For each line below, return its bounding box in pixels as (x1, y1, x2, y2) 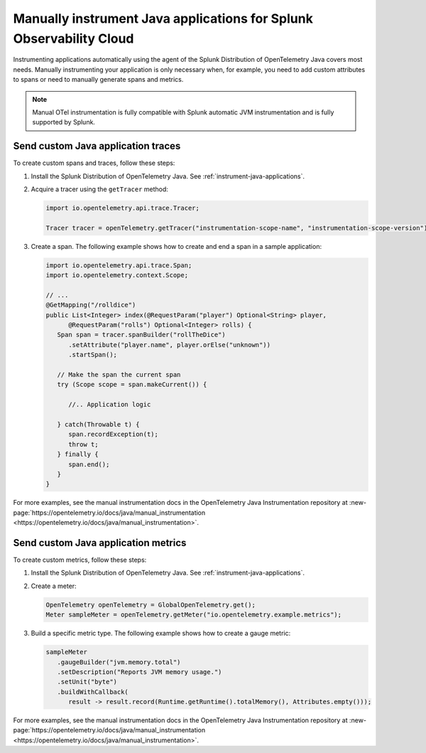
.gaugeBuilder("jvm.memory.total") (57, 658, 181, 666)
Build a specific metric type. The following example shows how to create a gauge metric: (31, 629, 291, 638)
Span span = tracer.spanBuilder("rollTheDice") (57, 331, 226, 339)
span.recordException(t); (68, 430, 159, 439)
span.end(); (68, 460, 110, 469)
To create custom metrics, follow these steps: (13, 555, 147, 564)
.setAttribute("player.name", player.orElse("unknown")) (68, 341, 271, 348)
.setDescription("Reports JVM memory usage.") (57, 668, 222, 675)
